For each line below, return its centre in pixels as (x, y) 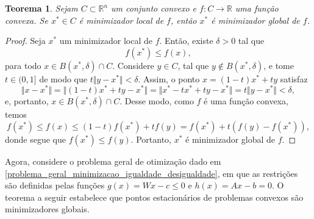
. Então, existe (186, 41)
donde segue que (36, 139)
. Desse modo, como (157, 101)
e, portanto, (27, 101)
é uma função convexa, (246, 101)
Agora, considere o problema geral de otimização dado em (113, 161)
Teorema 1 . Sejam (41, 8)
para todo (23, 65)
